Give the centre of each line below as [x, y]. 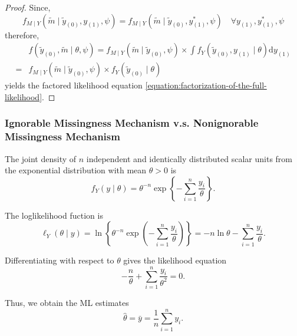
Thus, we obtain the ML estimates [67, 303]
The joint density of [41, 158]
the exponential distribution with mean [76, 170]
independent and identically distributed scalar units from [189, 158]
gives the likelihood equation [175, 260]
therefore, [22, 34]
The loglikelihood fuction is [54, 215]
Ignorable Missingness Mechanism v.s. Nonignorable [132, 123]
